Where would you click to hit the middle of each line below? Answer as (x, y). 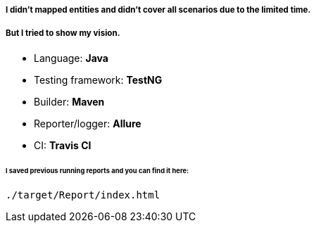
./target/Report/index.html (83, 195)
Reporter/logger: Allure (88, 123)
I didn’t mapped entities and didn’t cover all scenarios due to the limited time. (158, 10)
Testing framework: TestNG (98, 80)
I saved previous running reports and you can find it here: (97, 170)
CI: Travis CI (63, 145)
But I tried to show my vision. (63, 33)
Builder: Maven (69, 101)
